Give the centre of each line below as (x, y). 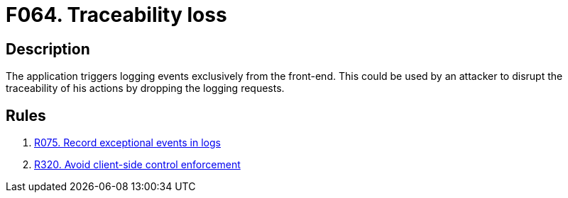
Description (48, 49)
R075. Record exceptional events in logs (127, 143)
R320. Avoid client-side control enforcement (137, 165)
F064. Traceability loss (116, 15)
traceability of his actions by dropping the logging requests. (145, 88)
